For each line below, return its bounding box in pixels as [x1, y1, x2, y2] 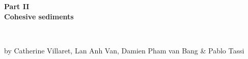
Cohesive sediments [4, 11, 74, 21]
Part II [4, 1, 30, 11]
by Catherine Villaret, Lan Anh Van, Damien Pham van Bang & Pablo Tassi [4, 45, 244, 55]
